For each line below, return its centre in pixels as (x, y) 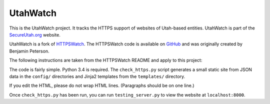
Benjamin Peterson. (29, 51)
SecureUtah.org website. (35, 34)
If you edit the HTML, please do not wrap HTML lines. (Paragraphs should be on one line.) (102, 85)
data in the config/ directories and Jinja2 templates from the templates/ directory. (97, 76)
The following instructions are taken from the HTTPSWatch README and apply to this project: (106, 60)
